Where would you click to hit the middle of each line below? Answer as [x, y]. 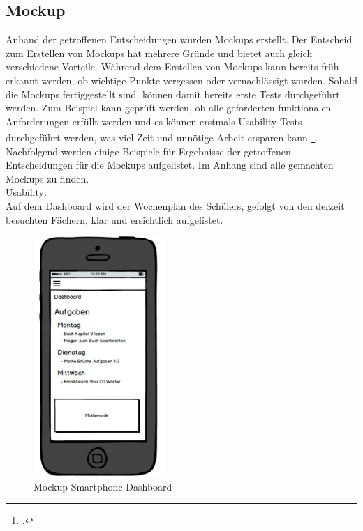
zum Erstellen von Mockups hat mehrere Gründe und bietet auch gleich [159, 53]
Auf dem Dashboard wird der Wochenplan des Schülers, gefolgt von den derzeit [175, 205]
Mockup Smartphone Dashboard [103, 486]
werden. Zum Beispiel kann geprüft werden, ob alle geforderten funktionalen [169, 108]
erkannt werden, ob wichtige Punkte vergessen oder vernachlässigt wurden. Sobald [181, 80]
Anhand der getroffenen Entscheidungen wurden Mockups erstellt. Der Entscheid [179, 39]
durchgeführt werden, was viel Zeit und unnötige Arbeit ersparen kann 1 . [162, 137]
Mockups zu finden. [47, 178]
